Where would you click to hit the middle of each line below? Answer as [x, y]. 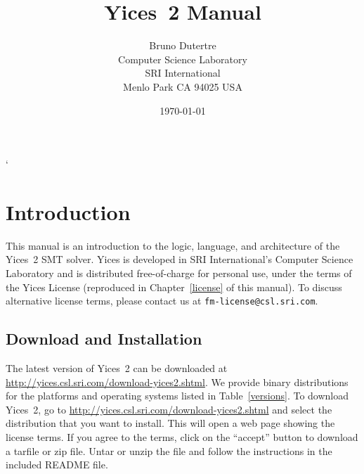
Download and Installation [104, 339]
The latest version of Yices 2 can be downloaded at [117, 368]
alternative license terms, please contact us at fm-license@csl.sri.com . [162, 301]
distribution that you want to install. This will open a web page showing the [170, 423]
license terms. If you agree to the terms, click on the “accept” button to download [182, 437]
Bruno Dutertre [183, 45]
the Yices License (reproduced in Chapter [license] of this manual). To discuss [174, 287]
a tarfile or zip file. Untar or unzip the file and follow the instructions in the [169, 450]
